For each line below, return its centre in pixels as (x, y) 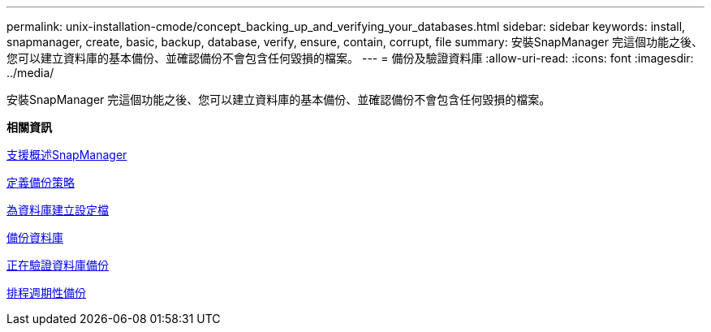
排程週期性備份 (46, 293)
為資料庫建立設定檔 (58, 210)
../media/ (30, 73)
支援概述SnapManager (67, 155)
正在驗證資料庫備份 (58, 265)
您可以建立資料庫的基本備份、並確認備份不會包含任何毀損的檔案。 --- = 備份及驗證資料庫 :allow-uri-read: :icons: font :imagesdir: (350, 58)
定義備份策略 (41, 182)
